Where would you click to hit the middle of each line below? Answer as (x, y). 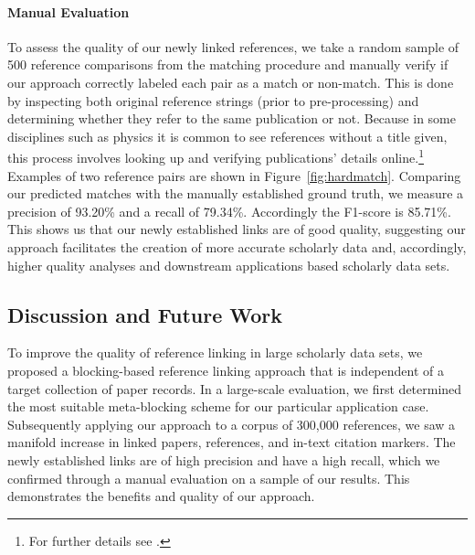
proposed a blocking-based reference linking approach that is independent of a (226, 370)
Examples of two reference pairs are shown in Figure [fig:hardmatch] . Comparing (234, 175)
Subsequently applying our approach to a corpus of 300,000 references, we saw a (232, 424)
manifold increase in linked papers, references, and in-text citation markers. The (232, 442)
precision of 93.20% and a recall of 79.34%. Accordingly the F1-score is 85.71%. (229, 211)
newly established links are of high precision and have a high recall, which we (224, 459)
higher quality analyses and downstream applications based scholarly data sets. (229, 265)
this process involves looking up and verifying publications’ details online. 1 (216, 156)
